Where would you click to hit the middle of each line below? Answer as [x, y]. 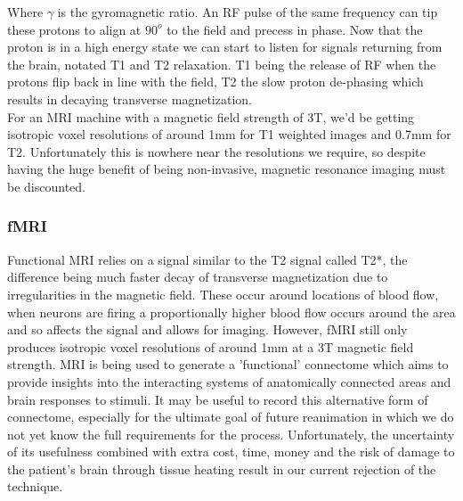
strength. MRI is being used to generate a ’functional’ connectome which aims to [228, 364]
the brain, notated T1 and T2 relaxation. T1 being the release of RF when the [222, 64]
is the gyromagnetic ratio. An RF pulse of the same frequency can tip [248, 12]
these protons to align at [74, 29]
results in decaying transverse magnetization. [130, 99]
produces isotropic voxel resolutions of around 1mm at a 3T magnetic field [211, 346]
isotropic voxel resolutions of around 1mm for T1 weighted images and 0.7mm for [229, 134]
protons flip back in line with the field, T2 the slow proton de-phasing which [215, 82]
